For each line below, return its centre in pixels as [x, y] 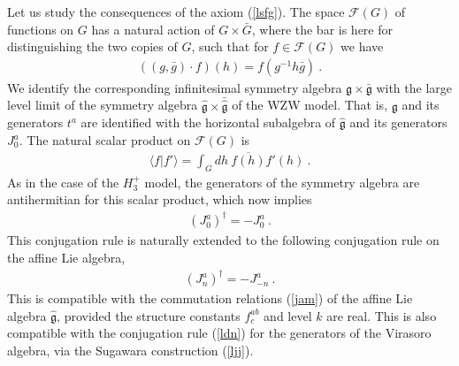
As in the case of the [63, 182]
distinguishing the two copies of [92, 46]
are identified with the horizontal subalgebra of [208, 122]
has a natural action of [153, 29]
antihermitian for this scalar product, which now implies [160, 199]
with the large [414, 87]
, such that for [230, 46]
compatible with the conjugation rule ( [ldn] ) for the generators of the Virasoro [219, 333]
